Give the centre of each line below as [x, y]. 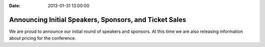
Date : [15, 6]
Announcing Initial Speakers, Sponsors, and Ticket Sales [98, 20]
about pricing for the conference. [42, 38]
